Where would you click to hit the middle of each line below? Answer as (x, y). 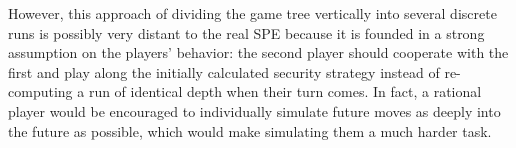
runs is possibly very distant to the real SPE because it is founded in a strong (246, 32)
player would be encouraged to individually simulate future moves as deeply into (254, 110)
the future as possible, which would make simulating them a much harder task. (250, 130)
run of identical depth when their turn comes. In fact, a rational (285, 91)
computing (40, 91)
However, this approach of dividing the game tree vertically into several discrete (252, 13)
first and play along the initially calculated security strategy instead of (224, 71)
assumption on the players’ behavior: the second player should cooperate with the (258, 52)
